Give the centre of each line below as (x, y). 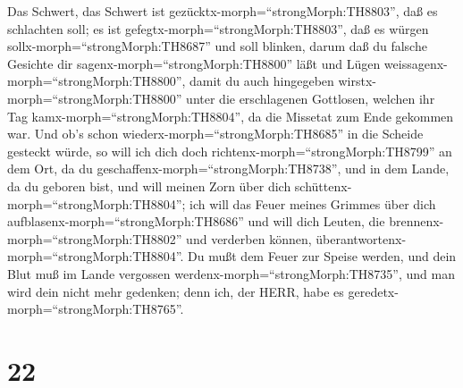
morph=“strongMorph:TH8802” (95, 238)
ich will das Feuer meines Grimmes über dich (313, 203)
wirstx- (357, 81)
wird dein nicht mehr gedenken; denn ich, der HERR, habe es (176, 291)
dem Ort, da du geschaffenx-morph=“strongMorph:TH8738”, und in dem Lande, (228, 169)
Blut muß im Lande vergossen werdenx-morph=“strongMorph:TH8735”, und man (231, 273)
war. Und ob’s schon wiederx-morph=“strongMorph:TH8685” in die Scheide (215, 134)
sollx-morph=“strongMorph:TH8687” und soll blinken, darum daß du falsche (217, 46)
